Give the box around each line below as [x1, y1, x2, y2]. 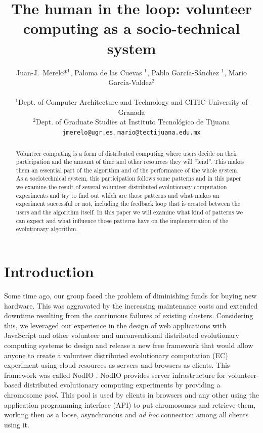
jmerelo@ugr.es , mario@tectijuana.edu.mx [62, 126, 201, 137]
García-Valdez [108, 77, 152, 88]
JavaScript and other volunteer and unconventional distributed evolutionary [4, 330, 239, 340]
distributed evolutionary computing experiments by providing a [23, 379, 221, 390]
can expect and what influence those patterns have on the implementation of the [16, 216, 229, 225]
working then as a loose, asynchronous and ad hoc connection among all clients [4, 409, 249, 420]
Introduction [4, 261, 94, 282]
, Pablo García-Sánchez [147, 67, 219, 77]
